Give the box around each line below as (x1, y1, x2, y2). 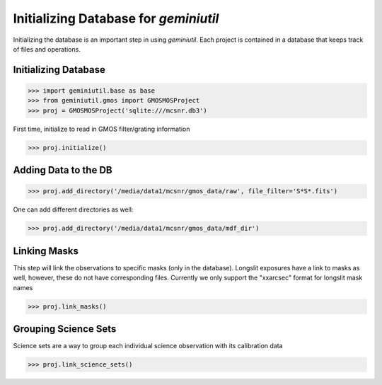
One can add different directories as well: (13, 205, 134, 214)
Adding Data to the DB (13, 164, 112, 176)
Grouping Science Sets (13, 323, 117, 335)
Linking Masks (13, 245, 79, 257)
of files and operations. (13, 45, 81, 53)
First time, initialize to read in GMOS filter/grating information (13, 125, 190, 133)
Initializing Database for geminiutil (13, 11, 219, 26)
